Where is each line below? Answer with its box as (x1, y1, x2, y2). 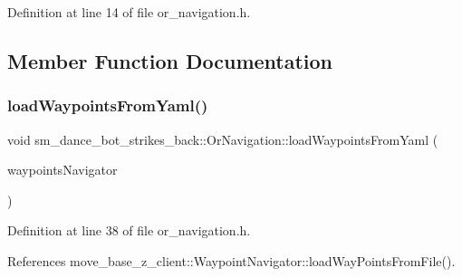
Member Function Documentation (7, 46, 333, 74)
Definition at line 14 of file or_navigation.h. (7, 3, 251, 21)
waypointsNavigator (7, 160, 118, 179)
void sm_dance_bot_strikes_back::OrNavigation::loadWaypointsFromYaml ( (7, 129, 438, 148)
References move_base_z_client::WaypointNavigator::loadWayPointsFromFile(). (7, 251, 456, 270)
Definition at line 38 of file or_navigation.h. (7, 221, 251, 240)
